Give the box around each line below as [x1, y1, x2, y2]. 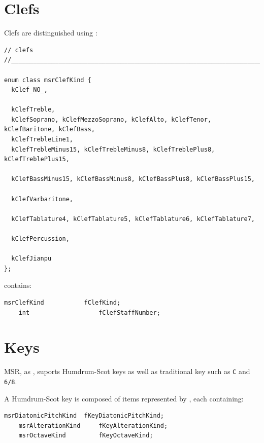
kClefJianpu [11, 255, 52, 263]
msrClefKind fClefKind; [4, 299, 121, 306]
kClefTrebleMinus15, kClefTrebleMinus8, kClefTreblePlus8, [11, 145, 215, 153]
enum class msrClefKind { [4, 76, 91, 84]
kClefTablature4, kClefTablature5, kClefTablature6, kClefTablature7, [11, 215, 255, 223]
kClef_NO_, [11, 86, 48, 94]
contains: [4, 280, 32, 290]
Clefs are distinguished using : [4, 27, 97, 38]
